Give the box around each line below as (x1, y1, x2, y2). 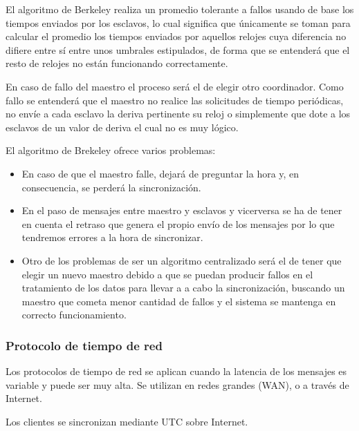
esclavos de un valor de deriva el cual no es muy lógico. (6, 119, 239, 134)
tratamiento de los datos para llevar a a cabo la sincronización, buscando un (21, 280, 345, 295)
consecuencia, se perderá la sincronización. (21, 180, 201, 194)
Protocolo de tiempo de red (6, 336, 163, 354)
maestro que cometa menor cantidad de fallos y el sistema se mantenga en (21, 294, 336, 308)
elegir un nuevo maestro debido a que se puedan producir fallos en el (21, 267, 313, 281)
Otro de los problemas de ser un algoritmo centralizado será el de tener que (21, 253, 342, 267)
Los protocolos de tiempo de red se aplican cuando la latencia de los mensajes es (6, 364, 347, 379)
